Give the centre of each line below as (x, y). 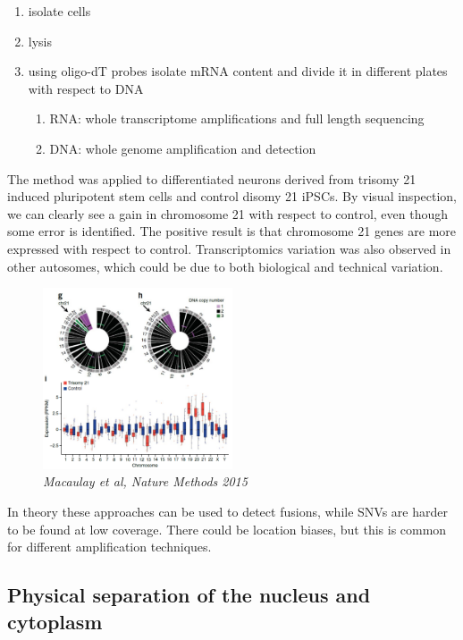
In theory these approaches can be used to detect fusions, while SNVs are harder (227, 512)
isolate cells (59, 11)
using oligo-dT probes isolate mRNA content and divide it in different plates (238, 71)
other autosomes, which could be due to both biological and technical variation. (225, 266)
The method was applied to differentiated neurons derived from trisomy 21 (212, 178)
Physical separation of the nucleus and (189, 595)
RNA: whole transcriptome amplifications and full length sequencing (237, 118)
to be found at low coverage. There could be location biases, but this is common (227, 529)
